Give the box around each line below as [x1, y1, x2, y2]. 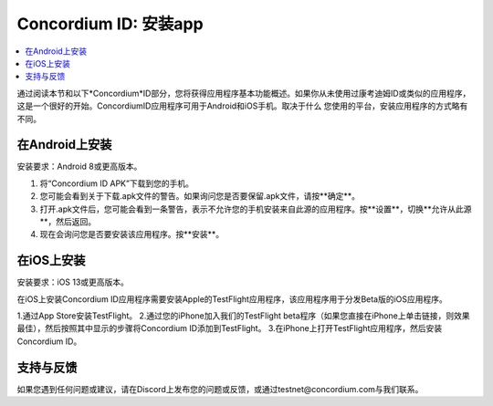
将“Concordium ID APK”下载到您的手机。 [39, 178, 194, 189]
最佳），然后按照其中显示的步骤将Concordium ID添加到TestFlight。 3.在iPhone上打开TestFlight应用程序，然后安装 [16, 323, 443, 334]
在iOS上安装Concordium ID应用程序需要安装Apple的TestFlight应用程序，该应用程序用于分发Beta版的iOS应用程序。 [16, 293, 447, 305]
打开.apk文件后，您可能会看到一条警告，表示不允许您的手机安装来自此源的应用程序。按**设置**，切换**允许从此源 [39, 203, 472, 214]
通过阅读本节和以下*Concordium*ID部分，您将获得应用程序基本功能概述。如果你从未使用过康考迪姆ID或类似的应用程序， [16, 88, 471, 99]
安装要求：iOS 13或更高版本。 [16, 276, 130, 287]
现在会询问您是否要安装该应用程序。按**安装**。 [39, 229, 225, 240]
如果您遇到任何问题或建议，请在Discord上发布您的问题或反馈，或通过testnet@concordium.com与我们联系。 [16, 383, 424, 394]
